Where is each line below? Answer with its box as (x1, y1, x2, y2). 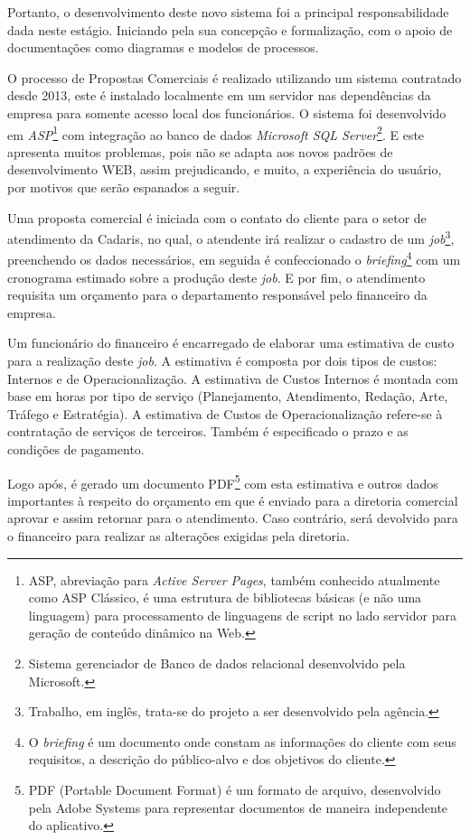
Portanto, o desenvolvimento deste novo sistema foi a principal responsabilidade (7, 3, 449, 21)
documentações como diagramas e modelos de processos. (7, 38, 319, 57)
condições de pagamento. (7, 440, 145, 459)
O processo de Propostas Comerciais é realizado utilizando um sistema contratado (7, 68, 462, 87)
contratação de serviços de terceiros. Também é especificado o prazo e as (7, 422, 409, 441)
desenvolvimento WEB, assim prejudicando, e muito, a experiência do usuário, (7, 160, 442, 179)
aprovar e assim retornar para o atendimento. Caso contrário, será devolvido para (7, 509, 458, 527)
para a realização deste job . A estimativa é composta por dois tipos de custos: (7, 351, 437, 370)
